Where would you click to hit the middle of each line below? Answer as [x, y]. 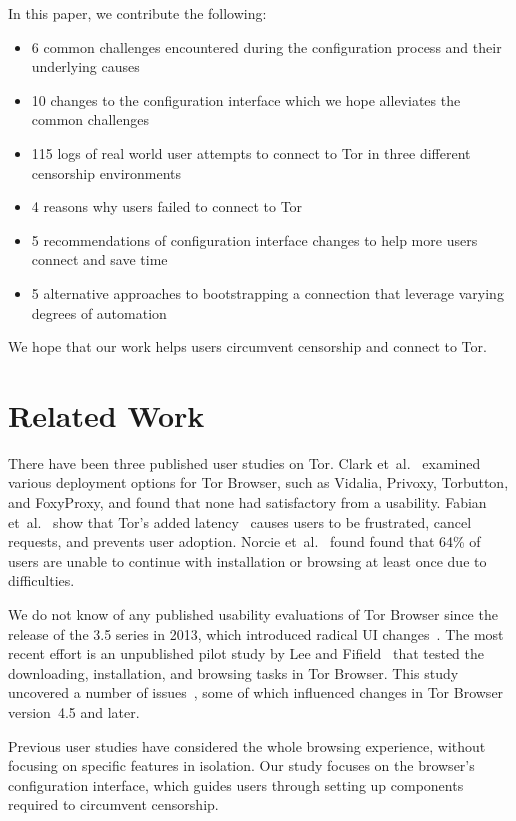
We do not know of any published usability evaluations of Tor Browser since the [253, 614]
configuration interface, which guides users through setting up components [236, 784]
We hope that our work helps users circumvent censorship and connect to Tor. [247, 346]
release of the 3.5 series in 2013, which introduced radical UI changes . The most [256, 633]
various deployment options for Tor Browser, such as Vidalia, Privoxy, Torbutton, [258, 482]
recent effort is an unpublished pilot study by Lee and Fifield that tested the [246, 653]
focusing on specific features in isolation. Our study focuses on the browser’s [241, 765]
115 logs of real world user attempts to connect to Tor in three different [251, 152]
